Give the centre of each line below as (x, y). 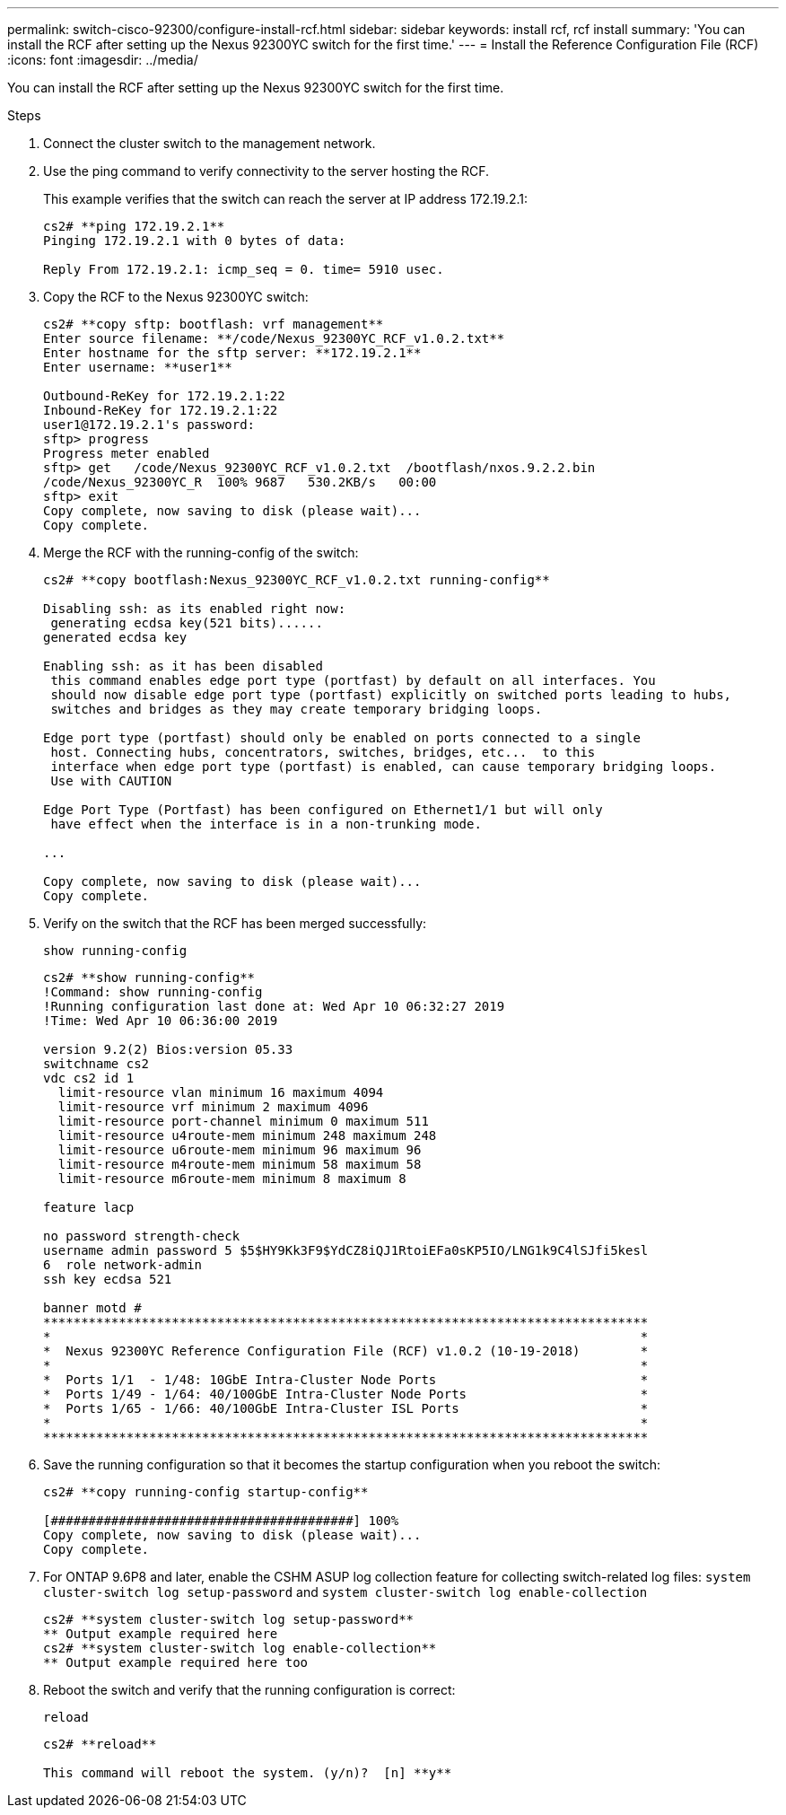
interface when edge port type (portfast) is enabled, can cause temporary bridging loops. (384, 767)
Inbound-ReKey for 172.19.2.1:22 (161, 410)
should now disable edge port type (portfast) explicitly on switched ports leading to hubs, (391, 695)
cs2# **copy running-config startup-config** (206, 1492)
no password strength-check (142, 1236)
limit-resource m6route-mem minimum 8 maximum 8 (232, 1179)
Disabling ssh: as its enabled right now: (195, 609)
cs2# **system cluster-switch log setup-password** (229, 1619)
